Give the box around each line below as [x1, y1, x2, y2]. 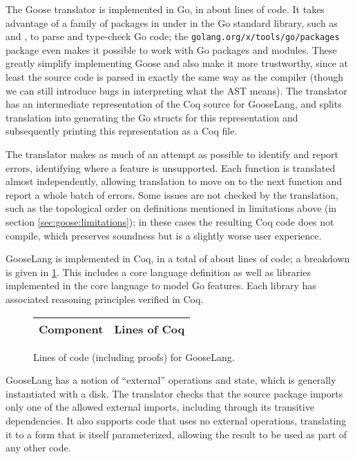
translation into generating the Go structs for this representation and [6, 110, 298, 124]
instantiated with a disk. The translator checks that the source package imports [6, 386, 343, 400]
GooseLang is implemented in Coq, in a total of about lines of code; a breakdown [6, 251, 350, 266]
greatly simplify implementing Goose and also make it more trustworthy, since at [6, 56, 349, 70]
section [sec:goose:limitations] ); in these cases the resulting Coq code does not [6, 214, 334, 228]
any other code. [6, 440, 71, 455]
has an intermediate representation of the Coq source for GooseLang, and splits [6, 97, 342, 111]
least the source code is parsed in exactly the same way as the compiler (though [6, 70, 343, 84]
